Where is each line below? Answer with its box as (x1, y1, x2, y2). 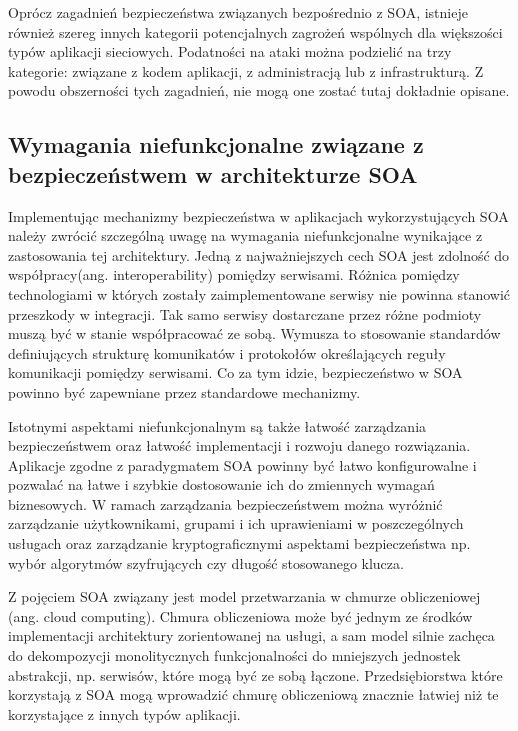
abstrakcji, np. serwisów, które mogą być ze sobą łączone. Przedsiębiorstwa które (8, 664, 503, 685)
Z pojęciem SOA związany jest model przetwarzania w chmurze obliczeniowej (8, 586, 481, 607)
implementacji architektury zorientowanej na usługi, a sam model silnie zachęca (8, 625, 495, 646)
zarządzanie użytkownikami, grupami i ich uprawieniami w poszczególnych (8, 513, 464, 534)
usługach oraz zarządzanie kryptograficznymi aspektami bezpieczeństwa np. (8, 533, 471, 554)
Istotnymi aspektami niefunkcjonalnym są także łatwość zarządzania (8, 415, 427, 436)
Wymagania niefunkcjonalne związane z (8, 129, 424, 160)
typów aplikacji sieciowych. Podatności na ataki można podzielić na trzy (8, 41, 452, 62)
